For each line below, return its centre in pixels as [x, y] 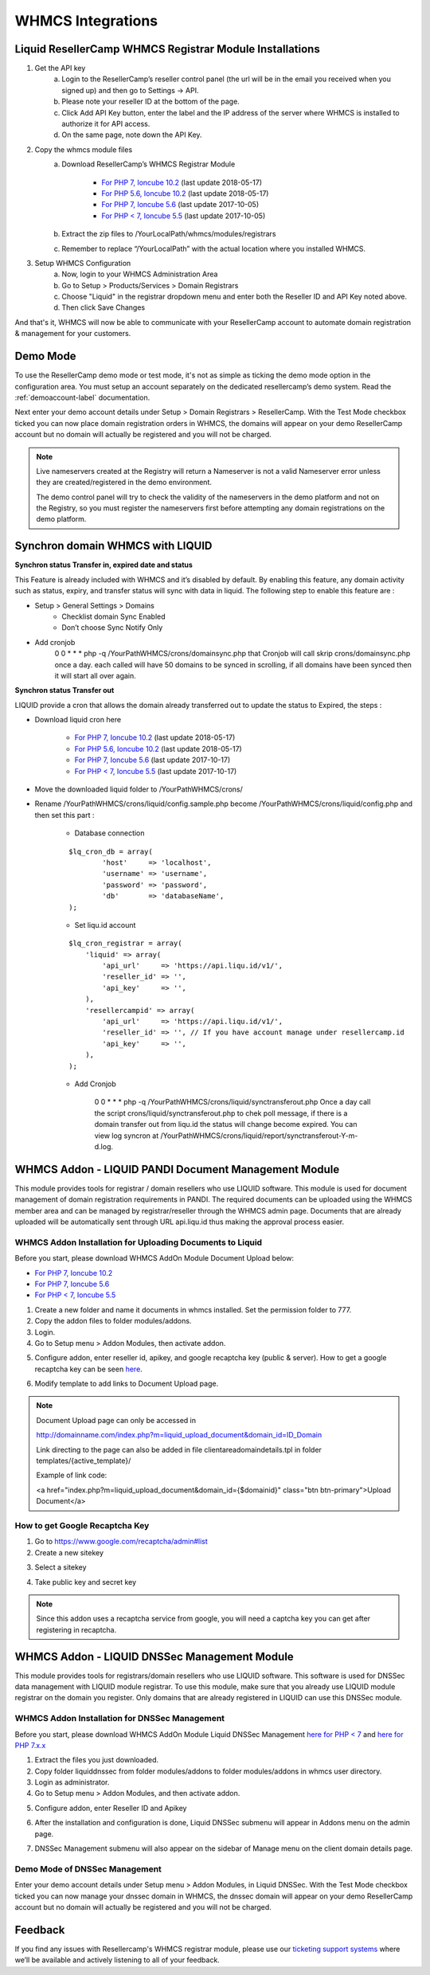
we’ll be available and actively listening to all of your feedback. [117, 1960]
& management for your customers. [73, 334]
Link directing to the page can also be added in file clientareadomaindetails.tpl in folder [179, 1449]
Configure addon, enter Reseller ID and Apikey [111, 1808]
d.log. [104, 1146]
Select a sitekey [61, 1567]
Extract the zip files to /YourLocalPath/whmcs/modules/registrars [169, 234]
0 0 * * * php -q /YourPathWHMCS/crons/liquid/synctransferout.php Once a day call [233, 1102]
